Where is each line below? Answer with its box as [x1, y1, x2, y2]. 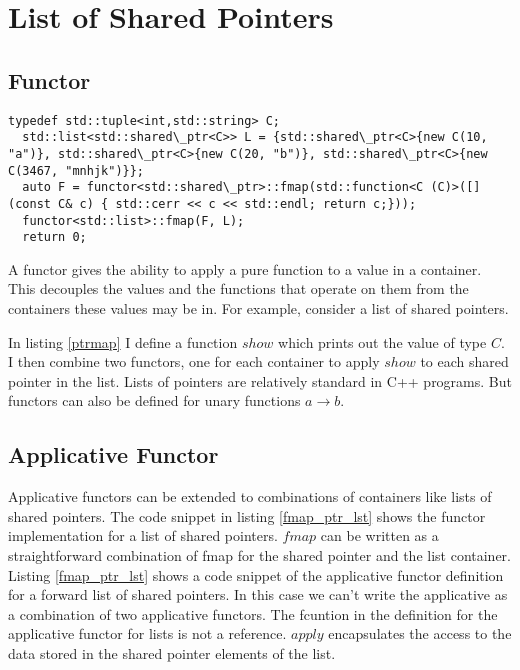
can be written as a [320, 525, 439, 546]
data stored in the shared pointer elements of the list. [8, 642, 336, 663]
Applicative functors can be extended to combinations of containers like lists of [8, 486, 492, 507]
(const [8, 196, 51, 211]
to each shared [420, 351, 509, 372]
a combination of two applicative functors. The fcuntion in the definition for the [8, 603, 498, 624]
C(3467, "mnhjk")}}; [8, 163, 145, 178]
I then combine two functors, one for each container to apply [8, 351, 380, 372]
